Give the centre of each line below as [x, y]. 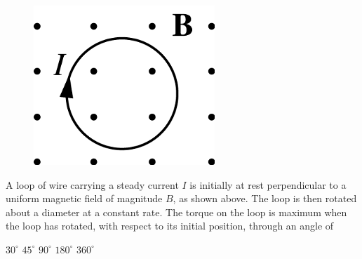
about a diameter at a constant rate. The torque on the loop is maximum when [176, 212]
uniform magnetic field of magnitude [84, 198]
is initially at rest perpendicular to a [268, 184]
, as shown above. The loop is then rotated [265, 198]
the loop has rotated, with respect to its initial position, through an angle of [170, 226]
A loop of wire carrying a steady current [92, 184]
